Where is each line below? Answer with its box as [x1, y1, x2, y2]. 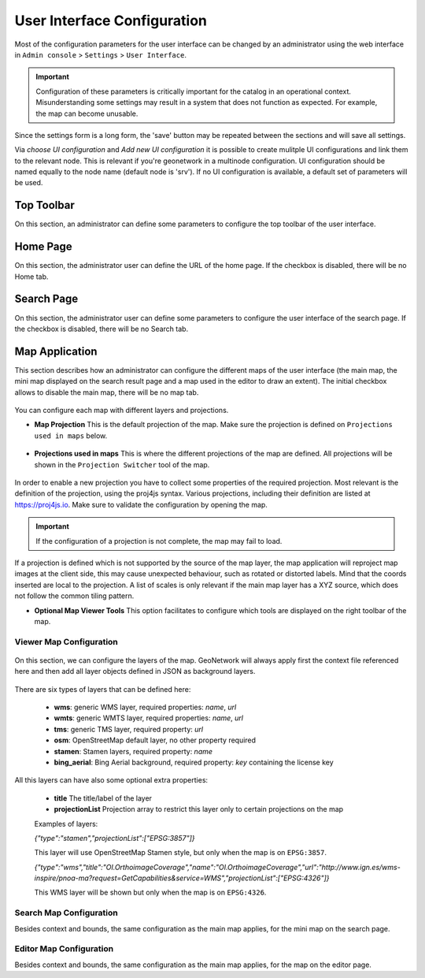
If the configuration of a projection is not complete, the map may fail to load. [35, 536, 283, 545]
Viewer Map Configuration [14, 636, 118, 647]
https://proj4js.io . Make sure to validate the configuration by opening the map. [14, 500, 268, 509]
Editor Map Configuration [14, 943, 114, 954]
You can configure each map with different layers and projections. [14, 406, 229, 415]
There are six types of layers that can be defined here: [14, 684, 191, 694]
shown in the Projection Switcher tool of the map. [34, 459, 210, 469]
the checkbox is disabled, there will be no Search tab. [14, 324, 189, 333]
